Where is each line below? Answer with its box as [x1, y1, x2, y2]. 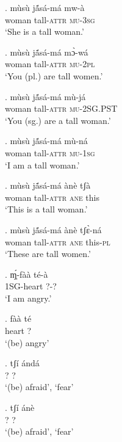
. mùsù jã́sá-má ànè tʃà [5, 179, 91, 192]
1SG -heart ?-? [5, 280, 57, 292]
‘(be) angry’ [5, 336, 49, 349]
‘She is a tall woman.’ [5, 25, 84, 38]
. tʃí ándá [5, 357, 40, 369]
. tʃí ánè [5, 401, 35, 414]
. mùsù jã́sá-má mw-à [5, 1, 85, 13]
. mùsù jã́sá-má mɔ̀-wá [5, 45, 88, 58]
